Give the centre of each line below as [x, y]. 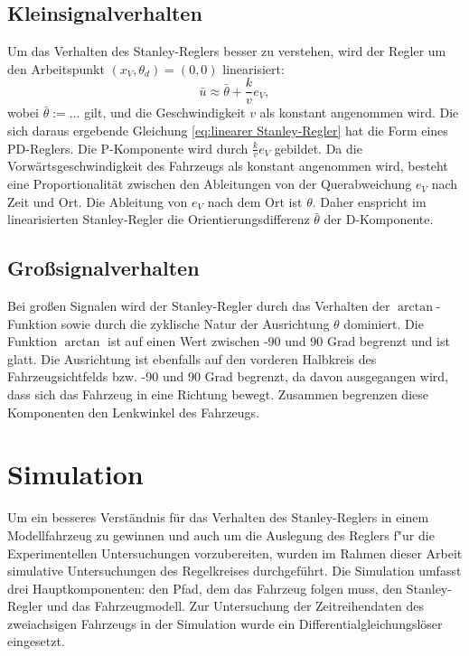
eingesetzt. [36, 641]
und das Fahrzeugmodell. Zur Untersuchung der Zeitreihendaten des [235, 606]
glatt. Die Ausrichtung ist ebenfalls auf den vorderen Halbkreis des [192, 358]
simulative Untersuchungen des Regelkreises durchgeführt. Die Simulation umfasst [234, 571]
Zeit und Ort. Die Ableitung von [98, 201]
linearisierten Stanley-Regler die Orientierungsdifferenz [159, 219]
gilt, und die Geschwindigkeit [165, 112]
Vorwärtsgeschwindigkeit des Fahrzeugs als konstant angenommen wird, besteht [228, 166]
